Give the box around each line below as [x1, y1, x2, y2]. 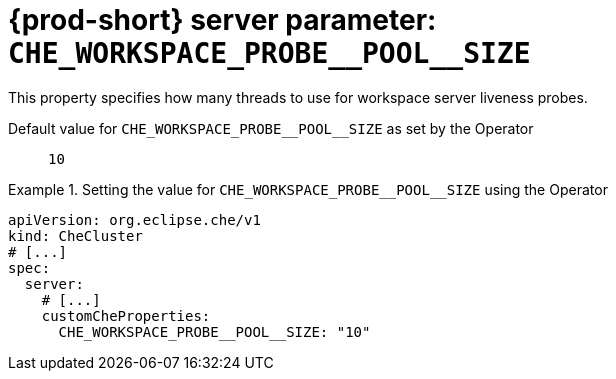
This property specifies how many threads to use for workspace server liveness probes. [8, 88, 588, 106]
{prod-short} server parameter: [8, 3, 437, 37]
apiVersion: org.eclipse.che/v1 [8, 211, 261, 228]
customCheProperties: [41, 307, 211, 324]
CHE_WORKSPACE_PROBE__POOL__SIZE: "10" [58, 323, 371, 340]
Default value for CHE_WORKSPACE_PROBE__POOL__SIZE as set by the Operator [8, 119, 534, 137]
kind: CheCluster [8, 227, 143, 244]
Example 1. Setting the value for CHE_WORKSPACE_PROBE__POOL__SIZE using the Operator [8, 180, 608, 198]
